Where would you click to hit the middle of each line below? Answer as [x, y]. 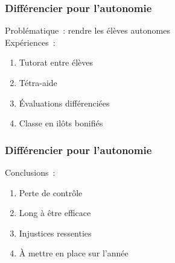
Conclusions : [30, 172]
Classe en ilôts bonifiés [61, 123]
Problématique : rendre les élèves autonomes [87, 30]
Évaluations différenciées [64, 103]
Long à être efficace [55, 213]
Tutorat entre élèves [56, 62]
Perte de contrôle [51, 192]
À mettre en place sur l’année [74, 253]
